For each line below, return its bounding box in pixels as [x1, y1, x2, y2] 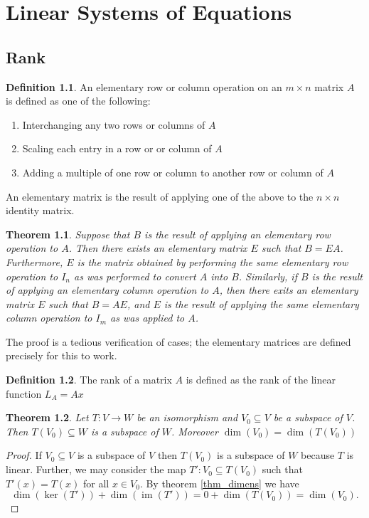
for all [83, 475, 109, 490]
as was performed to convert [74, 268, 196, 283]
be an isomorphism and [137, 410, 238, 425]
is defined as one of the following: [6, 93, 151, 108]
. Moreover [171, 423, 218, 438]
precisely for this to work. [6, 348, 117, 363]
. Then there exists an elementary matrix [68, 240, 247, 255]
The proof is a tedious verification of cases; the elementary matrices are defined [6, 334, 351, 349]
